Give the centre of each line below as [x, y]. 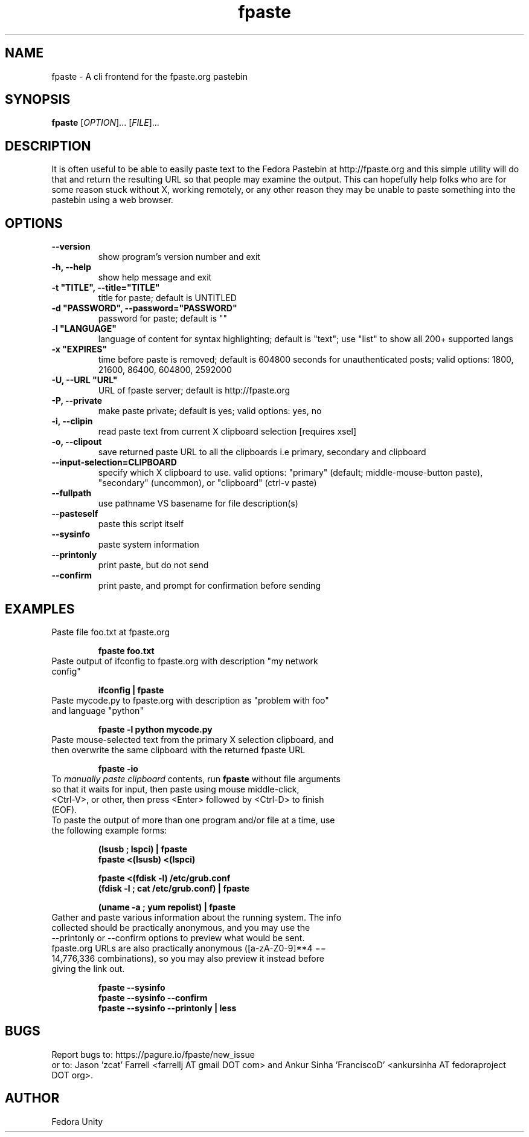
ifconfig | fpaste [131, 690]
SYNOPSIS [38, 100]
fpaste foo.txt [126, 650]
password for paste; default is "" [163, 319]
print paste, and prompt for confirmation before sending [209, 586]
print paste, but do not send [153, 565]
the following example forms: [109, 830]
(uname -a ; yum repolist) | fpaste [167, 907]
